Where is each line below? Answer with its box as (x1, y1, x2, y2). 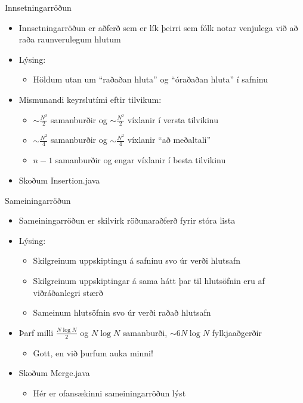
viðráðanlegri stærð (33, 286, 103, 298)
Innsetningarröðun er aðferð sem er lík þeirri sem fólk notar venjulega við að (18, 21, 298, 33)
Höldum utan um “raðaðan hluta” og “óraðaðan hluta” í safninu (33, 73, 268, 86)
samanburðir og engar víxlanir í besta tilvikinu (55, 154, 226, 166)
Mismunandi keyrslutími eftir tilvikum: (18, 93, 162, 105)
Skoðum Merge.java (18, 367, 90, 379)
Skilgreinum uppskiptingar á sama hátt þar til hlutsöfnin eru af (33, 274, 265, 286)
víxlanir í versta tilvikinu (127, 113, 219, 126)
